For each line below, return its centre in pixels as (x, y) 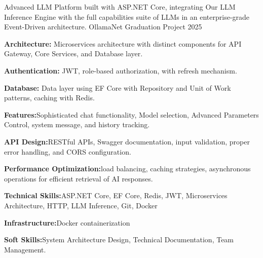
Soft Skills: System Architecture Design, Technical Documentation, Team (119, 239)
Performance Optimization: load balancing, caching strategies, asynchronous (127, 169)
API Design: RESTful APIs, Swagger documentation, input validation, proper (127, 141)
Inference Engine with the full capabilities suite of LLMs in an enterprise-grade (127, 16)
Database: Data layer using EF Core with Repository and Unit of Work (118, 87)
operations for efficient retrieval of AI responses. (79, 178)
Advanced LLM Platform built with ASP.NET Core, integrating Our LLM (120, 7)
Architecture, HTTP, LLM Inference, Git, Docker (81, 205)
